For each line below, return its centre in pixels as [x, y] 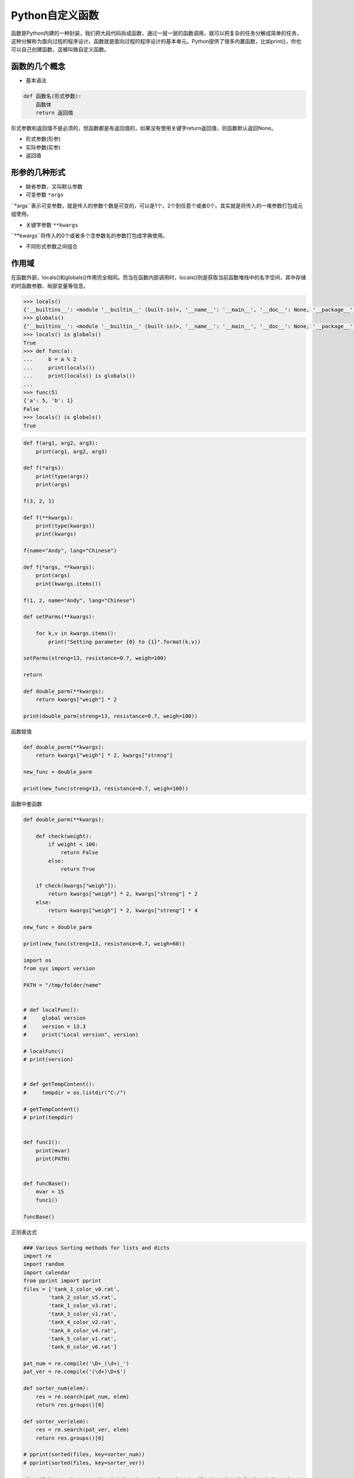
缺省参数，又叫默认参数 [54, 187]
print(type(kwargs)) [65, 526]
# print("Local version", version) [81, 1035]
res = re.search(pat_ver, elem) [83, 1430]
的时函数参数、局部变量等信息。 [50, 286]
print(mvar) [53, 1150]
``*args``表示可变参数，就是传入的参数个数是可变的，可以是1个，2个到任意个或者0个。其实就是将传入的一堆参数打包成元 [157, 205]
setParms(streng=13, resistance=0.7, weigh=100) [95, 658]
